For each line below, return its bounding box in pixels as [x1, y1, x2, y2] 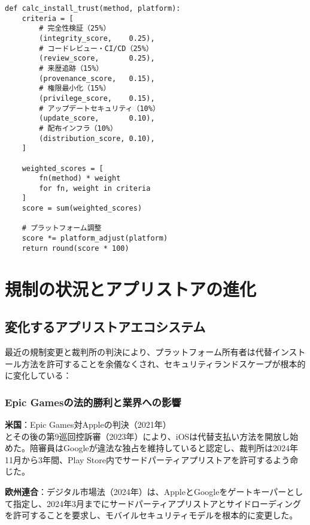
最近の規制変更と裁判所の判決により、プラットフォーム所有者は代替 [5, 345, 272, 358]
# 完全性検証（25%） [39, 24, 111, 33]
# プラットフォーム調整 [22, 224, 102, 233]
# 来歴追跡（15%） [39, 64, 104, 73]
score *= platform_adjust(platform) [22, 234, 168, 243]
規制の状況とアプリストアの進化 [5, 276, 257, 301]
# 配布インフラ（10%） [39, 124, 117, 133]
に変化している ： [5, 369, 72, 382]
